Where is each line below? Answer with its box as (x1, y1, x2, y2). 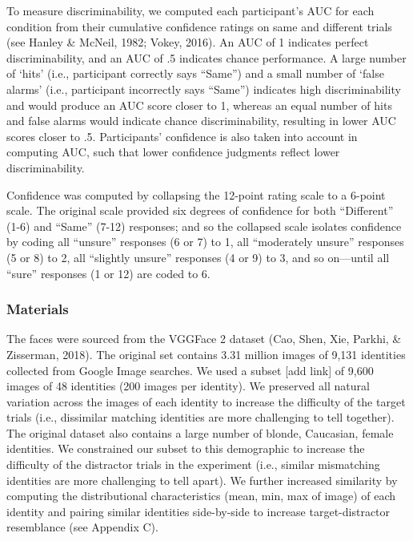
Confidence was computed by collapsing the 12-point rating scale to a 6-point (6, 186, 386, 203)
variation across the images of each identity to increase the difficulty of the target (6, 393, 406, 410)
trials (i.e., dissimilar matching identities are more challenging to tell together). (6, 409, 395, 426)
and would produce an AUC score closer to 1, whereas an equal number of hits (6, 96, 392, 113)
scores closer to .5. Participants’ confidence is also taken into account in (6, 127, 358, 144)
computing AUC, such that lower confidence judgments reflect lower (6, 143, 340, 160)
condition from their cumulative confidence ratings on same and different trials (6, 18, 392, 34)
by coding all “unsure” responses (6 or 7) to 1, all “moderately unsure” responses (6, 233, 404, 250)
